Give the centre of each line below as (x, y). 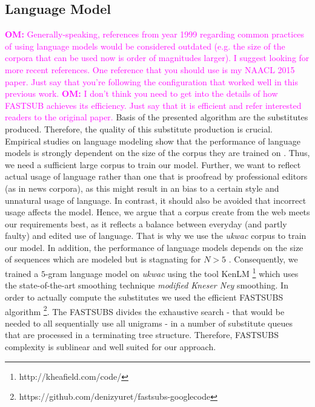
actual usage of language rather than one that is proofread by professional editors (156, 176)
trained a (22, 273)
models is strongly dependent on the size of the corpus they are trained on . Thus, (157, 153)
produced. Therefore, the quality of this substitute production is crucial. (139, 129)
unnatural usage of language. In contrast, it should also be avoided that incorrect (156, 200)
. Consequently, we (263, 259)
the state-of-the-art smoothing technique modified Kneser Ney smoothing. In (147, 285)
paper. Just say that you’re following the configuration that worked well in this (152, 81)
